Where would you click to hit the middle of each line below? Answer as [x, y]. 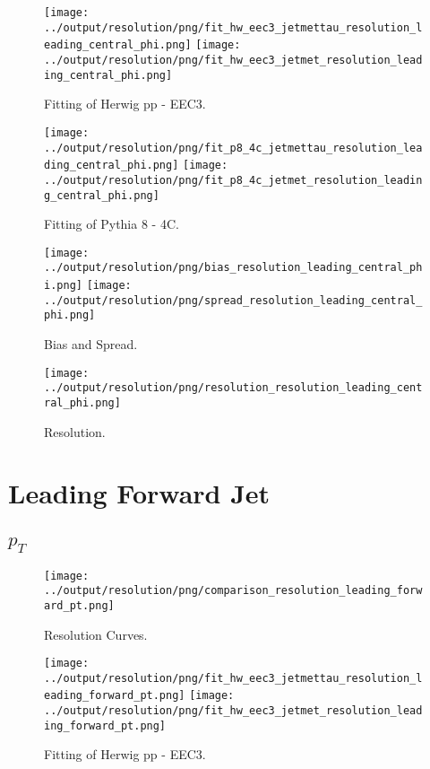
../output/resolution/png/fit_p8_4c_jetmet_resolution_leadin [233, 180]
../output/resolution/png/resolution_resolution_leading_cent [233, 388]
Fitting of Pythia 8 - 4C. [112, 224]
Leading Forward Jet [139, 493]
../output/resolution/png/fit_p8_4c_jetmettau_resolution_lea [233, 148]
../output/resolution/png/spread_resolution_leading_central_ [233, 300]
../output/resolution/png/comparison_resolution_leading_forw [233, 591]
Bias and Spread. [91, 344]
